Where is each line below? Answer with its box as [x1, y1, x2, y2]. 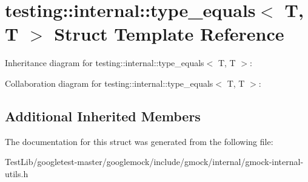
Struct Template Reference [54, 21, 284, 46]
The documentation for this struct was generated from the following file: [5, 135, 273, 147]
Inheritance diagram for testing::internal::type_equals [5, 56, 204, 69]
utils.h [5, 167, 28, 180]
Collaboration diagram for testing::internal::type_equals [5, 76, 213, 89]
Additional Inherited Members [5, 106, 201, 125]
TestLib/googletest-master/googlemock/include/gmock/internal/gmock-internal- [5, 155, 304, 168]
